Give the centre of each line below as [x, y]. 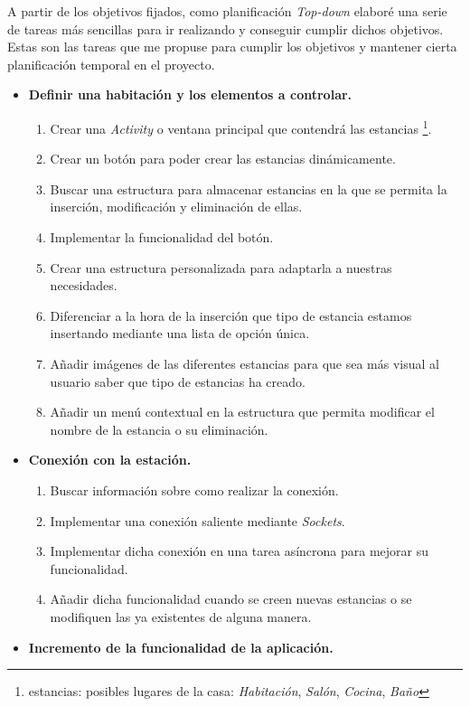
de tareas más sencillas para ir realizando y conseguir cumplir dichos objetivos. [226, 28]
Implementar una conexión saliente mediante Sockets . [197, 520]
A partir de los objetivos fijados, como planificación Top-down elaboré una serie [227, 11]
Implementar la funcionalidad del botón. [162, 237]
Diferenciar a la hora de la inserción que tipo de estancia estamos [231, 315]
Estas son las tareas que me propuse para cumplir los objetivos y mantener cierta [232, 47]
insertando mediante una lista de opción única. [180, 333]
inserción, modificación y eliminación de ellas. [176, 207]
